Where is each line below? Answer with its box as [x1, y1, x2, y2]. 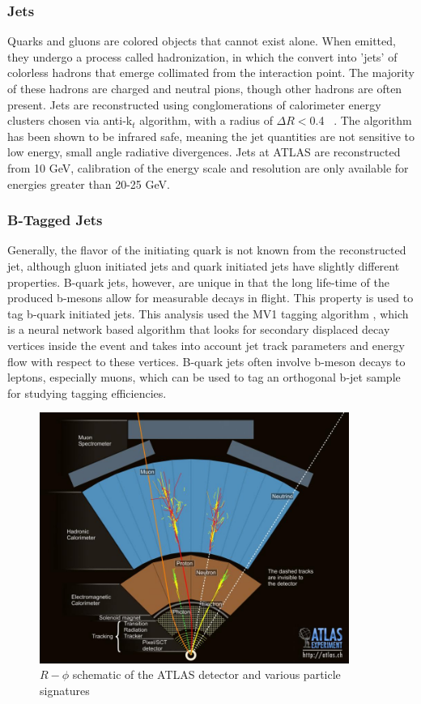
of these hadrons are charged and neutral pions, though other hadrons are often [7, 80, 402, 96]
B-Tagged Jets [7, 210, 103, 230]
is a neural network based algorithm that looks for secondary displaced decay [7, 321, 390, 338]
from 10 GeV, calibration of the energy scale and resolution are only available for [7, 159, 409, 176]
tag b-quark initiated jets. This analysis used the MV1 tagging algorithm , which [7, 305, 409, 322]
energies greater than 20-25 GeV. [7, 175, 170, 192]
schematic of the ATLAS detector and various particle [72, 666, 341, 683]
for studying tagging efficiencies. [7, 384, 167, 401]
